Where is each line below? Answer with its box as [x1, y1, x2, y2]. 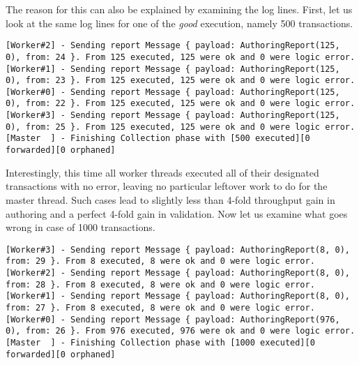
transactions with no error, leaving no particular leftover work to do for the [6, 179, 328, 193]
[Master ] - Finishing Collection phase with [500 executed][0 [6, 133, 310, 144]
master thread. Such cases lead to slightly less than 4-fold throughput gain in [6, 192, 335, 207]
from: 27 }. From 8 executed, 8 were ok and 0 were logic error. [6, 303, 315, 313]
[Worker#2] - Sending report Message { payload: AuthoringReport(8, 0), [6, 268, 350, 278]
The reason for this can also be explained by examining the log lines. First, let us [6, 2, 353, 16]
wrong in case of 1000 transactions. [6, 220, 155, 234]
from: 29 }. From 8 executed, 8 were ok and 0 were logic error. [6, 256, 315, 267]
